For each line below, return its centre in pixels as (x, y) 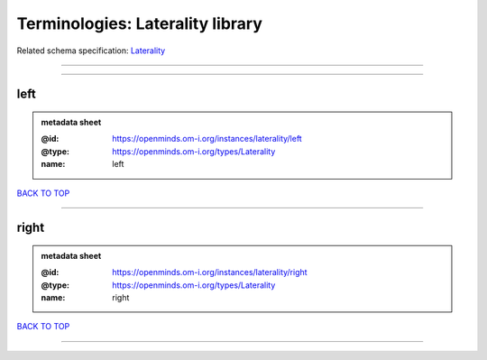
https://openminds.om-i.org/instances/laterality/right (210, 272)
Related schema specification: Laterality (91, 51)
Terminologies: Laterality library (140, 23)
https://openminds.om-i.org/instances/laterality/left (207, 139)
